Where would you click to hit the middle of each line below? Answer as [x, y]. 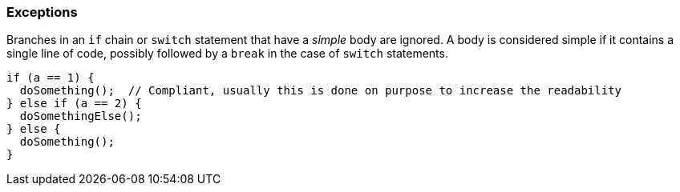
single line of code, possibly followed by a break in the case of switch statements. [227, 54]
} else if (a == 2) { [74, 104]
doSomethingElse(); [81, 116]
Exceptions [42, 12]
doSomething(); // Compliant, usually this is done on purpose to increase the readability [321, 91]
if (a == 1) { [51, 78]
